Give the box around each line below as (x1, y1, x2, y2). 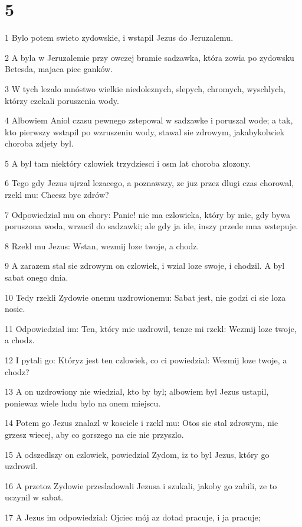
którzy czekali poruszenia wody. (5, 94, 119, 106)
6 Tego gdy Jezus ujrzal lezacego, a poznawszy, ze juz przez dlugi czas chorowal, (5, 177, 294, 189)
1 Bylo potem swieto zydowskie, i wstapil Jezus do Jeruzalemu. (5, 31, 234, 44)
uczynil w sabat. (5, 491, 64, 503)
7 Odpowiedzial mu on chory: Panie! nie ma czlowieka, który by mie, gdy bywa (5, 208, 291, 220)
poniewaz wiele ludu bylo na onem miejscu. (5, 396, 161, 409)
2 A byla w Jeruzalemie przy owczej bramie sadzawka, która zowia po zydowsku (5, 51, 294, 63)
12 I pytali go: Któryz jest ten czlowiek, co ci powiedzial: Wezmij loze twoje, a (5, 354, 287, 366)
